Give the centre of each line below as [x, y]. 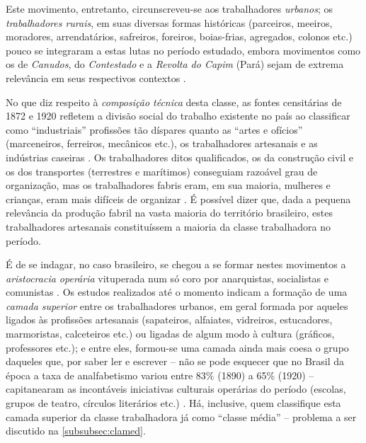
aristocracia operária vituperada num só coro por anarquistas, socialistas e [167, 278]
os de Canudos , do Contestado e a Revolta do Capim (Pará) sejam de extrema [175, 64]
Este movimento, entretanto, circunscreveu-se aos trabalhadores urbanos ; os [170, 8]
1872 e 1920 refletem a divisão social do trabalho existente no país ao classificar [178, 116]
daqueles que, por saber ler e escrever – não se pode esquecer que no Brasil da [175, 361]
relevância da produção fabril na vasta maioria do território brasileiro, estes [169, 213]
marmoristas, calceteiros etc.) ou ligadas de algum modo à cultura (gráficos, [170, 334]
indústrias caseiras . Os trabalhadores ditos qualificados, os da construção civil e [179, 157]
